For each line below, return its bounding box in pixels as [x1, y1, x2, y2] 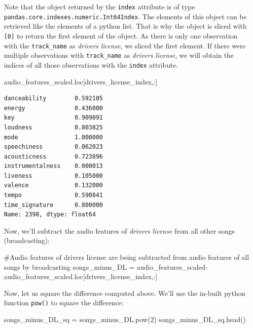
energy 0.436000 [4, 104, 103, 112]
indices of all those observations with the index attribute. [4, 59, 178, 70]
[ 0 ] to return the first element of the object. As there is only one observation [4, 30, 238, 41]
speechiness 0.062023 [4, 143, 103, 151]
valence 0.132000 [4, 182, 103, 189]
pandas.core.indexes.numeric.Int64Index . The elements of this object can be [4, 11, 247, 21]
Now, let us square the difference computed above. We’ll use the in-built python [4, 287, 246, 298]
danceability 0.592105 [4, 95, 103, 102]
